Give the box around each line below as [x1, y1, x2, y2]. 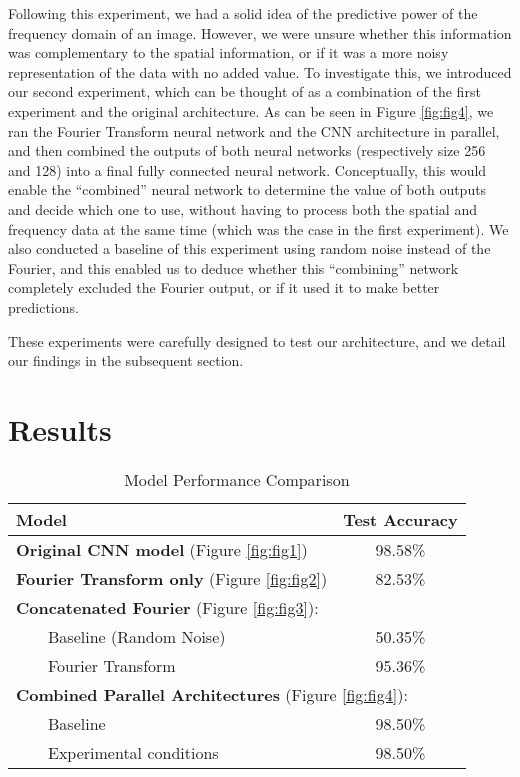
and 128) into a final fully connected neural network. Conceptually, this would [8, 159, 487, 180]
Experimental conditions [48, 740, 219, 764]
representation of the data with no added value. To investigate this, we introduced [8, 61, 512, 82]
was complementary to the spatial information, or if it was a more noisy [8, 42, 449, 63]
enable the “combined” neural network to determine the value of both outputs [8, 179, 487, 200]
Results [8, 408, 112, 449]
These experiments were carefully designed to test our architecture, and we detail [8, 330, 506, 351]
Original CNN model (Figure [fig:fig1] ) [16, 537, 308, 561]
